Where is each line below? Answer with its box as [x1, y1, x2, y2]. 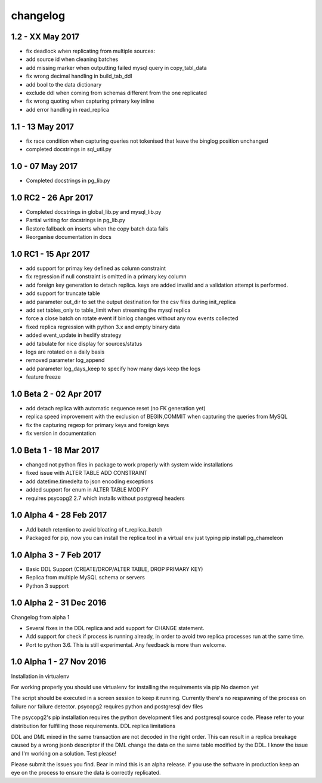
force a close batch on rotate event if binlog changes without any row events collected [26, 315, 239, 322]
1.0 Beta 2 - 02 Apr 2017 [11, 389, 102, 399]
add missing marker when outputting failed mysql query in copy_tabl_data [26, 64, 207, 71]
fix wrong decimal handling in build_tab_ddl [26, 72, 132, 80]
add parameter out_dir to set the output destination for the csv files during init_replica [26, 298, 236, 305]
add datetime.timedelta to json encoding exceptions [26, 478, 154, 485]
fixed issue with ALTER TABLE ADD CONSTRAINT [26, 469, 148, 477]
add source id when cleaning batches [26, 56, 119, 63]
